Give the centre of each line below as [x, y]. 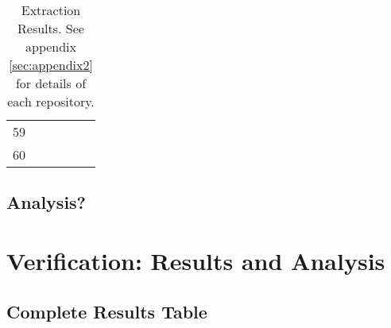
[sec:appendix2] [51, 65]
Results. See [51, 28]
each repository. [51, 101]
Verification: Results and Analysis [196, 260]
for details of [51, 83]
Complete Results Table [107, 311]
